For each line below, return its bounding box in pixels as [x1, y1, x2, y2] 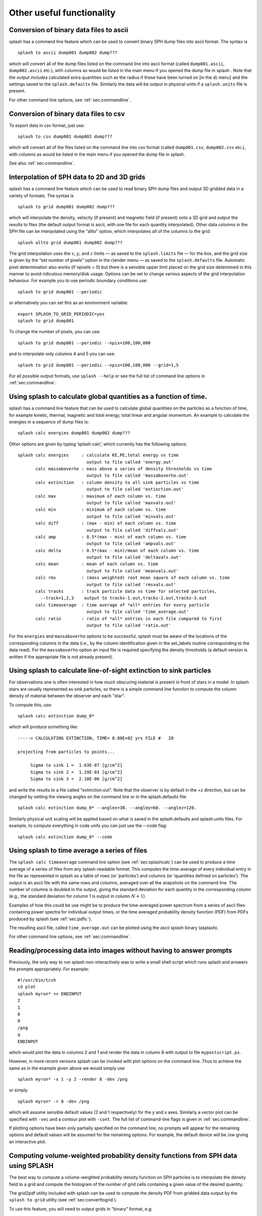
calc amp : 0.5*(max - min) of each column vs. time [35, 534, 187, 539]
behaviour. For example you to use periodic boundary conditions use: [9, 278, 148, 284]
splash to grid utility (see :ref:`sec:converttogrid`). [9, 1197, 117, 1203]
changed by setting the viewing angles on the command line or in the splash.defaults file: [9, 793, 187, 800]
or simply [9, 1087, 28, 1093]
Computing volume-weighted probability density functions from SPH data [9, 1151, 237, 1160]
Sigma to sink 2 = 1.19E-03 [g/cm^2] [30, 769, 123, 775]
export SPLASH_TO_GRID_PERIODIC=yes [17, 311, 105, 317]
